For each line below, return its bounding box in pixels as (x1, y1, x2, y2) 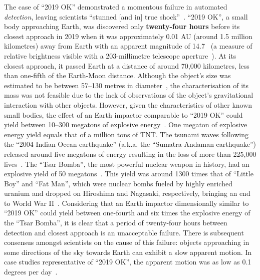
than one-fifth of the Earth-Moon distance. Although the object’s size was (4, 70, 231, 81)
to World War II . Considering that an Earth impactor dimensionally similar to (4, 197, 249, 208)
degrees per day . (4, 266, 58, 277)
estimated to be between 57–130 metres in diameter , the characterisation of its (4, 80, 249, 90)
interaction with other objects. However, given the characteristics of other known (4, 99, 252, 110)
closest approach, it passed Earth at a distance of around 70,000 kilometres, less (4, 60, 249, 71)
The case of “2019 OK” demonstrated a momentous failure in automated (4, 2, 227, 12)
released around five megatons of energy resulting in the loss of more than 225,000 (4, 148, 256, 159)
